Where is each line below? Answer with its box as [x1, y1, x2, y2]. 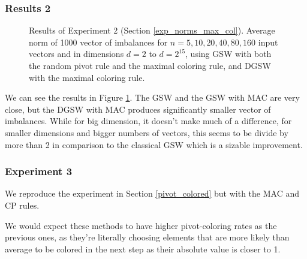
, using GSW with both [185, 47, 272, 60]
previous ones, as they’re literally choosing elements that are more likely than [5, 231, 290, 243]
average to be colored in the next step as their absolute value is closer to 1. [5, 242, 281, 255]
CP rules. [5, 198, 40, 211]
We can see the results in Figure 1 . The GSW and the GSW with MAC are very [5, 91, 300, 104]
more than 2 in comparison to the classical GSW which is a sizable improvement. [5, 138, 303, 150]
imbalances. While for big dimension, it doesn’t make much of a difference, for [5, 115, 292, 127]
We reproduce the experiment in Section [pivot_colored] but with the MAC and [5, 187, 299, 200]
